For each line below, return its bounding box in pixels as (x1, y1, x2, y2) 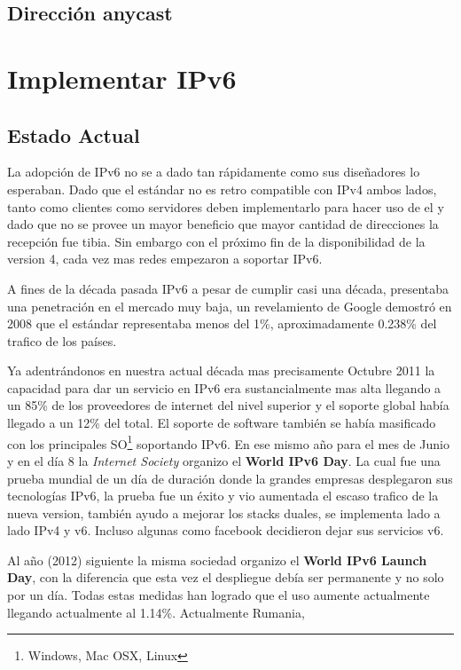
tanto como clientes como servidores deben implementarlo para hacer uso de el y (7, 197, 444, 216)
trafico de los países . (7, 331, 117, 350)
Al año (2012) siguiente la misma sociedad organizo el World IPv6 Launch (7, 550, 427, 569)
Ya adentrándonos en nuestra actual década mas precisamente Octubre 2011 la (7, 361, 435, 380)
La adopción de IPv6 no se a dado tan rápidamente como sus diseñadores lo (7, 162, 420, 181)
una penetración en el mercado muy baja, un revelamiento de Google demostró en (7, 296, 452, 315)
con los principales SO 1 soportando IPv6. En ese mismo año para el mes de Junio (7, 431, 449, 453)
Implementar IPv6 (7, 59, 237, 96)
